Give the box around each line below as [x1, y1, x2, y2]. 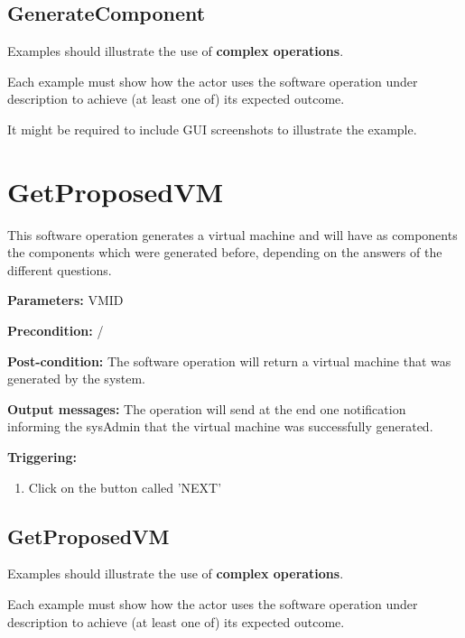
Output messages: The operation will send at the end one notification [7, 399, 406, 418]
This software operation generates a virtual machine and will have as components [7, 225, 458, 244]
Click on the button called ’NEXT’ [28, 477, 222, 496]
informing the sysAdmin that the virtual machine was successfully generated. [7, 417, 433, 436]
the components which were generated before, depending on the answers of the [7, 243, 442, 262]
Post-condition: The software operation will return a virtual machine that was [7, 351, 451, 370]
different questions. [7, 260, 112, 279]
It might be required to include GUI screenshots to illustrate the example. [7, 119, 417, 138]
